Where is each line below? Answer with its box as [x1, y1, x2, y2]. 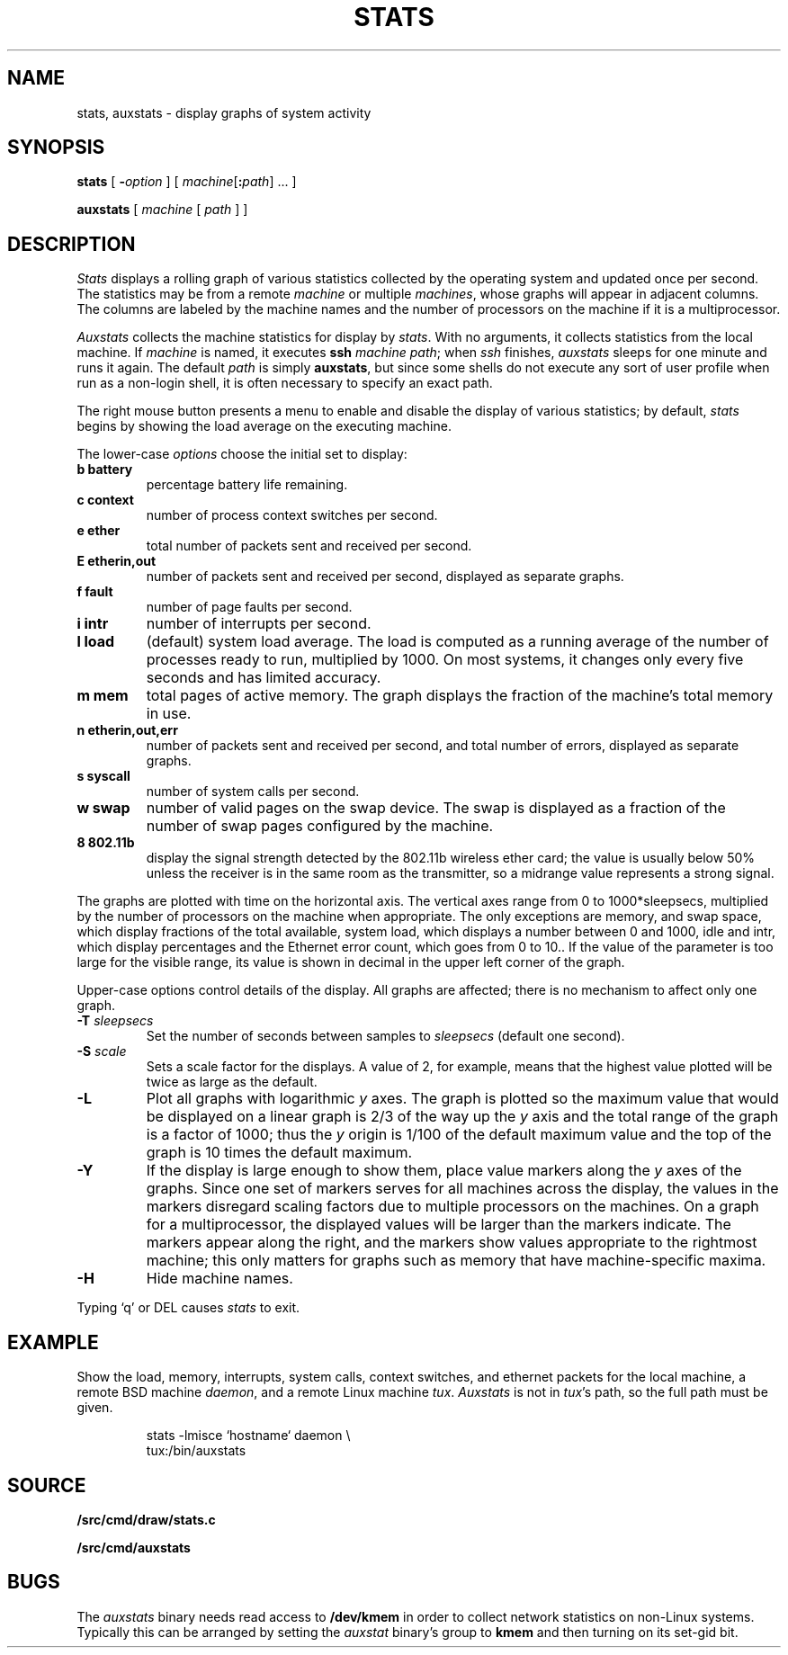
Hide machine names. [146, 1269, 293, 1288]
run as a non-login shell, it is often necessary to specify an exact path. [76, 375, 493, 391]
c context [76, 492, 134, 508]
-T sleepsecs [76, 1013, 154, 1029]
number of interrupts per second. [146, 614, 372, 633]
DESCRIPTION [7, 232, 136, 255]
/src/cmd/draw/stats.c [76, 1511, 216, 1527]
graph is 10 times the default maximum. [146, 1143, 412, 1162]
